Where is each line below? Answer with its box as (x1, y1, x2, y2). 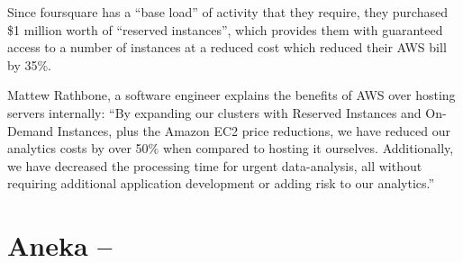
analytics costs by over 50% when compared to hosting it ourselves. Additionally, (7, 139, 454, 158)
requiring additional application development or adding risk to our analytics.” (7, 174, 435, 193)
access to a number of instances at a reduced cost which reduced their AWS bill (7, 38, 447, 57)
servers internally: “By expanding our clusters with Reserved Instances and (7, 103, 422, 122)
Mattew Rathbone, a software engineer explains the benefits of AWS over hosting (7, 86, 456, 104)
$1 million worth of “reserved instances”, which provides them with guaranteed (7, 20, 443, 39)
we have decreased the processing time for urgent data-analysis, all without (7, 156, 422, 175)
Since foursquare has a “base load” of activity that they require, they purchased (7, 3, 448, 21)
